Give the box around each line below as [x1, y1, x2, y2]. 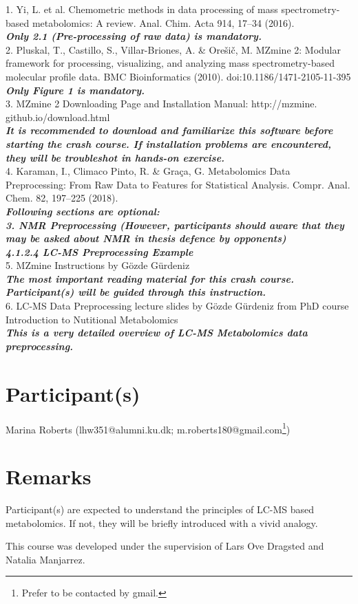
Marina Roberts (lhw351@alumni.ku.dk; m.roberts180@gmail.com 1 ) [6, 420, 291, 436]
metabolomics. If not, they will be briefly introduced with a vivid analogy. [6, 515, 318, 530]
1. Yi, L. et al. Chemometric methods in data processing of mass [6, 2, 278, 16]
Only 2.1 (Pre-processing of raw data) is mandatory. [6, 29, 262, 43]
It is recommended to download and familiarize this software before [6, 123, 333, 138]
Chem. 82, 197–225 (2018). [6, 191, 118, 205]
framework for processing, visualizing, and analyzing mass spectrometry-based [6, 56, 335, 70]
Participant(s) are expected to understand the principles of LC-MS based [6, 501, 315, 516]
